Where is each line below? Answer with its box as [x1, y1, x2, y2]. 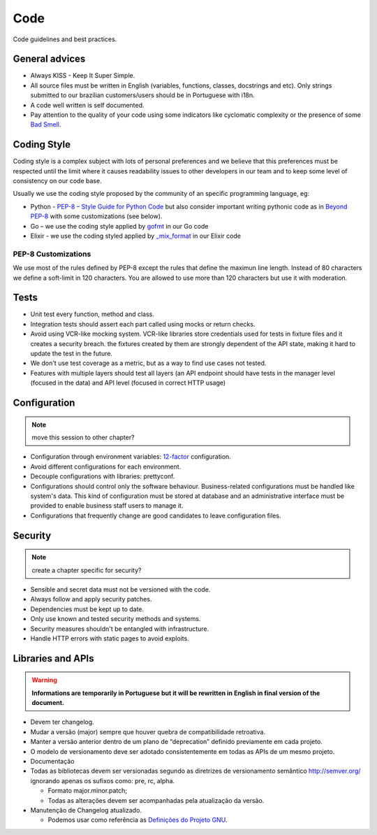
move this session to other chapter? [31, 434, 135, 442]
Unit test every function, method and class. [30, 310, 155, 318]
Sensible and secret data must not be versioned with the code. [30, 585, 211, 594]
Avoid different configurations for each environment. [30, 462, 182, 471]
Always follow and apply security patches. [30, 595, 152, 604]
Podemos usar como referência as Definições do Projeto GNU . [47, 815, 228, 825]
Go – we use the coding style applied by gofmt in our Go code [30, 222, 209, 230]
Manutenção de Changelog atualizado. [30, 806, 142, 814]
